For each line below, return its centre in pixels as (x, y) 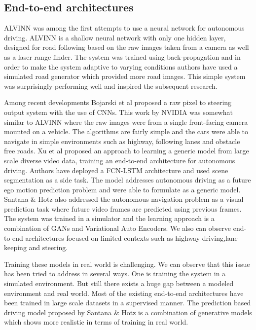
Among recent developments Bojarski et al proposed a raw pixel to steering (118, 102)
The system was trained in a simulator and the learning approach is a (109, 218)
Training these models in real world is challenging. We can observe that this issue (127, 264)
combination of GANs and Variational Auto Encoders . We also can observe (118, 228)
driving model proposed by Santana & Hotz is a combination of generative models (128, 312)
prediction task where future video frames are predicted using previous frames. (123, 208)
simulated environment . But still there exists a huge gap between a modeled (119, 283)
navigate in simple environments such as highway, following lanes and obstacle (122, 141)
